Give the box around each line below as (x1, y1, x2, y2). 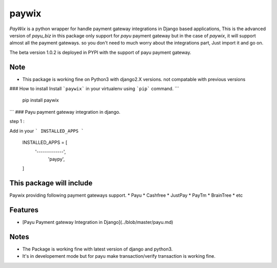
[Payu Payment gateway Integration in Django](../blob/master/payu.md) (22, 219, 173, 225)
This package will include (9, 178, 93, 187)
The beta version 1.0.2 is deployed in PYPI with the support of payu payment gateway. (9, 49, 192, 55)
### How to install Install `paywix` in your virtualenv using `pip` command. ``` (9, 86, 180, 92)
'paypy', (48, 156, 65, 162)
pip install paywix (22, 97, 59, 104)
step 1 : (9, 118, 25, 125)
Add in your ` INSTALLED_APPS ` (9, 128, 84, 134)
